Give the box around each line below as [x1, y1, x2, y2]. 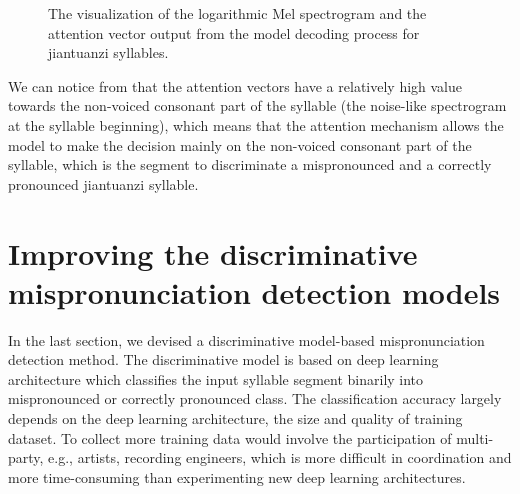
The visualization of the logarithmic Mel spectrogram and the [48, 3, 427, 23]
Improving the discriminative [8, 232, 418, 273]
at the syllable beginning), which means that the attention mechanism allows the [8, 114, 504, 135]
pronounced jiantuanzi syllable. [8, 173, 199, 194]
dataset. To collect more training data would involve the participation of [8, 427, 452, 448]
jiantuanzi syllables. [48, 42, 169, 63]
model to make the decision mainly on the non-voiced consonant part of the [8, 134, 472, 155]
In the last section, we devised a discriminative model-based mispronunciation [8, 329, 485, 350]
